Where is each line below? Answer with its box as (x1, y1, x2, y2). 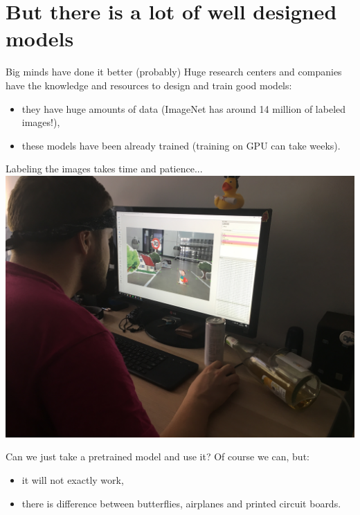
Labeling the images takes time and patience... (6, 161, 203, 176)
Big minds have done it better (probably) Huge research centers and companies (6, 64, 342, 79)
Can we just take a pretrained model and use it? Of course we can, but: (6, 449, 309, 464)
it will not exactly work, (21, 473, 124, 487)
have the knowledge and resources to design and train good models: (6, 78, 292, 92)
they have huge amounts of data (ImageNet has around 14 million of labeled (21, 101, 346, 116)
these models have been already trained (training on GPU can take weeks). (21, 138, 341, 152)
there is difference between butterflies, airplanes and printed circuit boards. (21, 496, 341, 510)
